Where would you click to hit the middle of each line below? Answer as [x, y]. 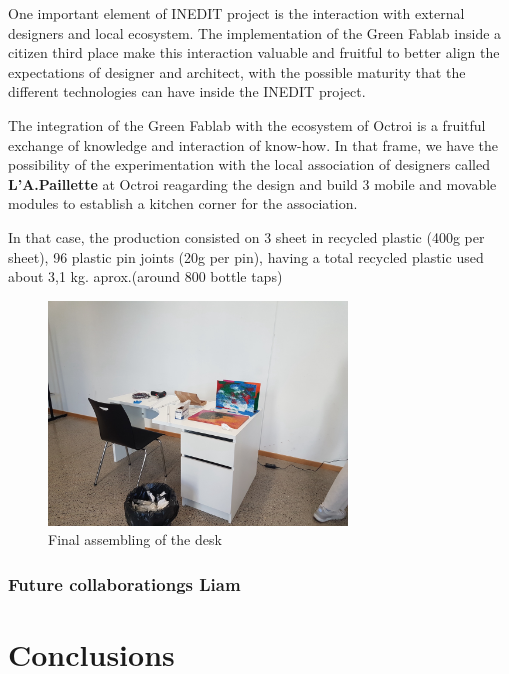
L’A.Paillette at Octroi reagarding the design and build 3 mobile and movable [252, 183]
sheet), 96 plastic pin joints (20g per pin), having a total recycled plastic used [246, 256]
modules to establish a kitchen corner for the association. [183, 203]
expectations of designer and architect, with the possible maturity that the [237, 71]
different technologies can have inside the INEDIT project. [187, 91]
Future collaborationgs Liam [124, 583]
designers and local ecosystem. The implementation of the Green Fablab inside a [255, 32]
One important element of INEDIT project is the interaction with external [236, 13]
